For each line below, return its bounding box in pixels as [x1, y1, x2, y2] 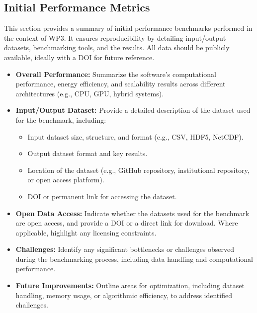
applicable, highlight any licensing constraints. [15, 227, 157, 237]
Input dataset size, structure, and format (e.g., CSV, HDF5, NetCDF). [27, 131, 244, 142]
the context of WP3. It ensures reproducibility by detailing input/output [4, 32, 226, 43]
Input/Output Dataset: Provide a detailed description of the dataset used [15, 105, 251, 115]
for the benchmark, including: [15, 114, 106, 125]
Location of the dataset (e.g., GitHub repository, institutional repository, [27, 164, 250, 175]
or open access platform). [27, 174, 104, 185]
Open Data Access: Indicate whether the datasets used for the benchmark [15, 208, 250, 218]
